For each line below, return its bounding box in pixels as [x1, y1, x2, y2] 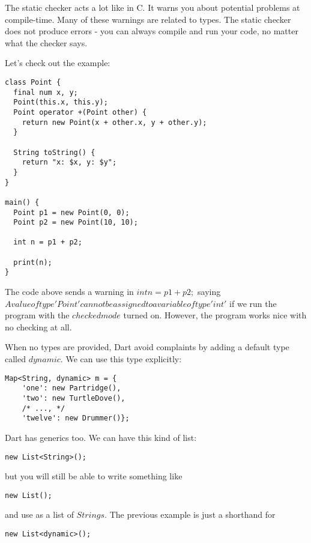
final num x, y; [13, 88, 78, 97]
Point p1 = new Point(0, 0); [13, 208, 130, 217]
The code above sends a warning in [5, 285, 134, 298]
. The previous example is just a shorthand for [104, 508, 276, 521]
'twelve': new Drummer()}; [22, 414, 130, 423]
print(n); [13, 258, 52, 267]
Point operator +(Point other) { [13, 108, 147, 117]
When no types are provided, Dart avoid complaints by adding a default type [5, 341, 289, 353]
